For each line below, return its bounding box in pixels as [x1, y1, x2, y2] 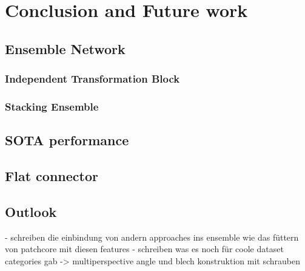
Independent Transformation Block [5, 71, 180, 86]
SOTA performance [5, 131, 129, 149]
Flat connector [5, 166, 98, 185]
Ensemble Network [5, 39, 126, 58]
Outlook [5, 202, 57, 221]
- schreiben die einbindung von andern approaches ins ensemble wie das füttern [5, 230, 299, 243]
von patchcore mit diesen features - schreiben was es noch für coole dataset [5, 242, 284, 255]
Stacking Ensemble [5, 98, 99, 114]
